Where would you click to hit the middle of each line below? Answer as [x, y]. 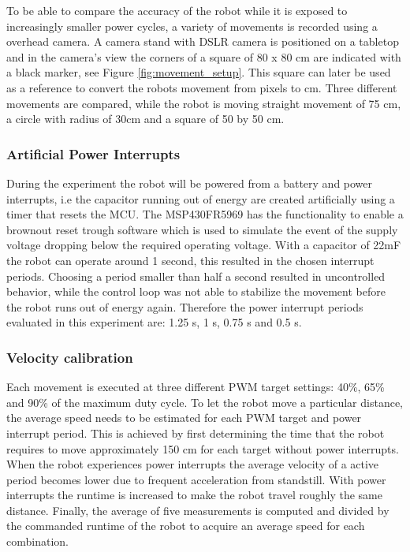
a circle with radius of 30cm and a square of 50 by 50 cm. [145, 119]
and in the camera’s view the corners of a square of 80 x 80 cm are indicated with [204, 56]
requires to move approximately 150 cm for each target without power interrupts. [203, 448]
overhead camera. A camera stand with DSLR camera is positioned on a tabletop [203, 41]
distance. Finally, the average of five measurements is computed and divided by [198, 510]
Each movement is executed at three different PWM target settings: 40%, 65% [196, 387]
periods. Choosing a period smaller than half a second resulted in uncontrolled [196, 276]
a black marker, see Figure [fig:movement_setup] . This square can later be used [199, 72]
